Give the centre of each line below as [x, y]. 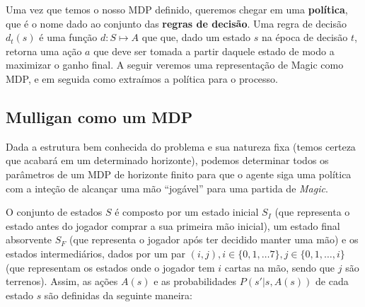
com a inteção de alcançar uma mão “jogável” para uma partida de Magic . [167, 188]
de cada [332, 281]
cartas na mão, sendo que [280, 267]
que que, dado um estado [196, 37]
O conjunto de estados [54, 212]
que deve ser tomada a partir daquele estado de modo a [214, 51]
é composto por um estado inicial [187, 212]
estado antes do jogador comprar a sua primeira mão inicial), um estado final [173, 225]
